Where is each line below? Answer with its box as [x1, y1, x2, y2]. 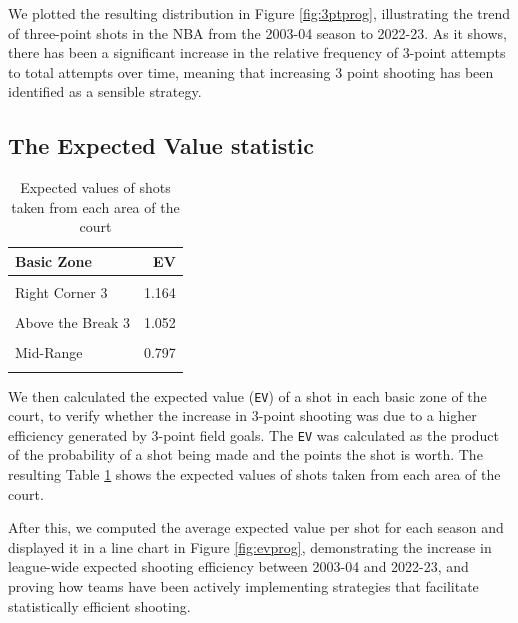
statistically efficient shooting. [8, 595, 191, 616]
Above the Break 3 [15, 312, 130, 333]
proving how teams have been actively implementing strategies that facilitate [8, 576, 479, 597]
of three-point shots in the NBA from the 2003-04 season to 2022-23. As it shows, [8, 22, 507, 43]
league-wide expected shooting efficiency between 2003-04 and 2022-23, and [8, 556, 469, 577]
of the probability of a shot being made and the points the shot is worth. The [8, 444, 483, 465]
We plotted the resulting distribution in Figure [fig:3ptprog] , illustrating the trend [8, 3, 511, 23]
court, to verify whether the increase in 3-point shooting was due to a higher [8, 405, 477, 426]
